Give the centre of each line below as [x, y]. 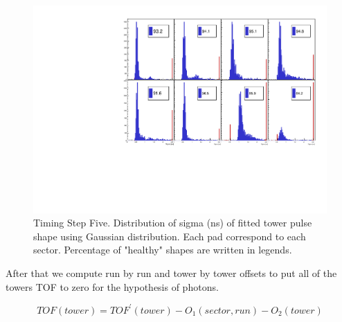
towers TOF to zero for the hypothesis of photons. [112, 286]
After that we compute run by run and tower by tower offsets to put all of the [171, 273]
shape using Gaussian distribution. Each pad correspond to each [170, 236]
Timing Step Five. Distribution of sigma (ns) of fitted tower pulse [173, 223]
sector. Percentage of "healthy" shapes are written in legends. [163, 250]
